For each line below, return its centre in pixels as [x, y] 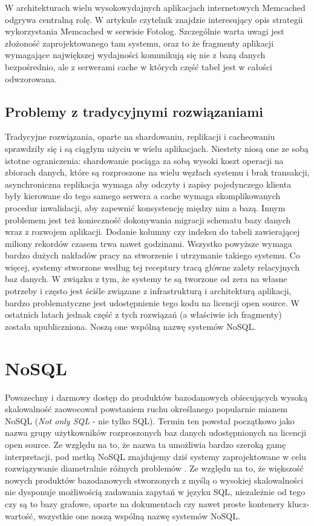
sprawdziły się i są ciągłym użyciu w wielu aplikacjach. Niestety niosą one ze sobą [157, 148]
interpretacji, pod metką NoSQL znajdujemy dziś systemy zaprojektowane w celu [155, 456]
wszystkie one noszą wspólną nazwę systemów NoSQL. [139, 515]
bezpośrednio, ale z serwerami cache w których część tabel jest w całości [139, 66]
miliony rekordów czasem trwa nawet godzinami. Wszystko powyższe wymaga [149, 243]
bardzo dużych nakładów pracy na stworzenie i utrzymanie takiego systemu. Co [152, 255]
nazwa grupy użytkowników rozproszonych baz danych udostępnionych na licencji [156, 432]
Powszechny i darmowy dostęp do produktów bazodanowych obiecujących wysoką [156, 397]
